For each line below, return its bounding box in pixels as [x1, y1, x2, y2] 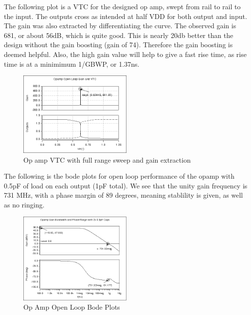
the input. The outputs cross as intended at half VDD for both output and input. [4, 11, 247, 21]
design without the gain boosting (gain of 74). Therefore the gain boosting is [4, 39, 233, 50]
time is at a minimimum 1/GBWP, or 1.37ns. [4, 58, 140, 69]
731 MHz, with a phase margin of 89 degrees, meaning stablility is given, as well [4, 190, 243, 200]
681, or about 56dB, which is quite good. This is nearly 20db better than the [4, 30, 233, 40]
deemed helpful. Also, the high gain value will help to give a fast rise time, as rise [4, 49, 247, 59]
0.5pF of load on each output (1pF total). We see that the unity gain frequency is [4, 180, 248, 190]
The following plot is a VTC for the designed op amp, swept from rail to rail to [4, 1, 241, 11]
